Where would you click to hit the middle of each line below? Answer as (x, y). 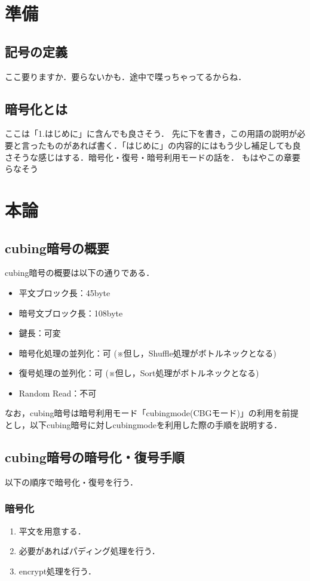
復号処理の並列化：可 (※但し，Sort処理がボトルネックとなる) (139, 373)
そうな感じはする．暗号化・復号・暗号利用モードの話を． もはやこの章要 (156, 157)
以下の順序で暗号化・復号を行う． (71, 482)
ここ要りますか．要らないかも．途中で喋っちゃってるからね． (126, 76)
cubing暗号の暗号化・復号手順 (95, 457)
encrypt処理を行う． (58, 571)
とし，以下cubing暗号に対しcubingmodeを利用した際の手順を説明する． (143, 425)
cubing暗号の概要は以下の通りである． (80, 273)
